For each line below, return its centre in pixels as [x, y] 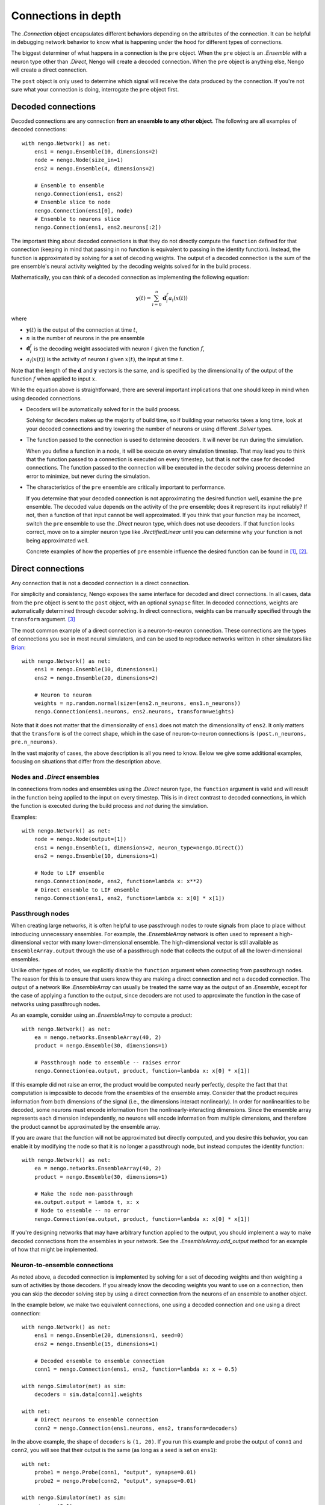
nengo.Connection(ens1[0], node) [84, 210]
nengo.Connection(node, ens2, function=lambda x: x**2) [118, 881]
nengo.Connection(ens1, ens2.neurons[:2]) [98, 228]
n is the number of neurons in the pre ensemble [85, 338]
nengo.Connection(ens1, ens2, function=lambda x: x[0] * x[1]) [129, 898]
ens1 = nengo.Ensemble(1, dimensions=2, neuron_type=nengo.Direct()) [139, 848]
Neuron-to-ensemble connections [62, 1265]
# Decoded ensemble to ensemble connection [99, 1361]
